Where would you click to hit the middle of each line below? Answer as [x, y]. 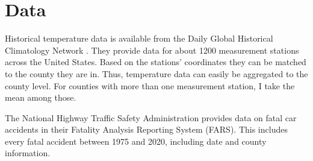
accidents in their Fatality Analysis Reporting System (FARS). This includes [146, 129]
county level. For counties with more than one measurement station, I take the [150, 85]
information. [28, 153]
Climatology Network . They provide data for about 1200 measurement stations [152, 50]
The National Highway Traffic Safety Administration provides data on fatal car [151, 117]
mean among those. [41, 97]
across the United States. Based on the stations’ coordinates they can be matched [156, 62]
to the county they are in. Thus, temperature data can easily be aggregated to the [156, 73]
